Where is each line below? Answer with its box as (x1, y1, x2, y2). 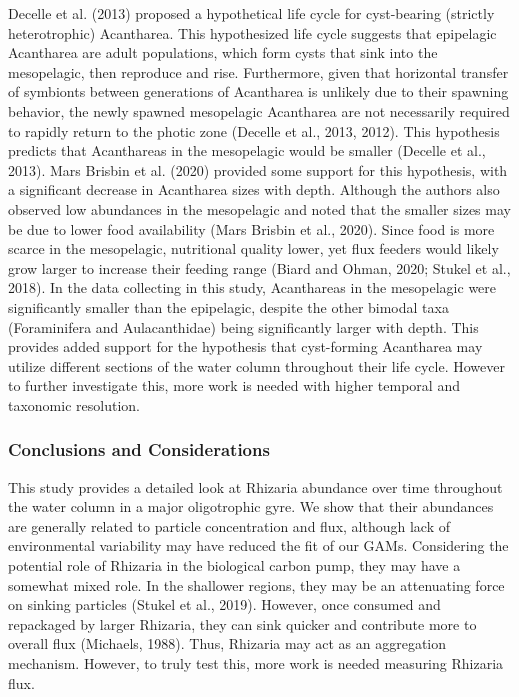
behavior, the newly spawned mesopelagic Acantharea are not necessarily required (8, 100, 510, 121)
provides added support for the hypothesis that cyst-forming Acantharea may (8, 336, 483, 357)
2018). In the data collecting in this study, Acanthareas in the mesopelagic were (8, 277, 497, 298)
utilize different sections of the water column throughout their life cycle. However (8, 355, 505, 376)
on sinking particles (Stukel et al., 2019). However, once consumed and (8, 594, 441, 615)
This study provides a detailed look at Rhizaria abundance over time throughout (8, 476, 503, 497)
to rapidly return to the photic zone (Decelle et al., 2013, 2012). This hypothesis (8, 120, 500, 141)
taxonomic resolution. (8, 394, 140, 415)
